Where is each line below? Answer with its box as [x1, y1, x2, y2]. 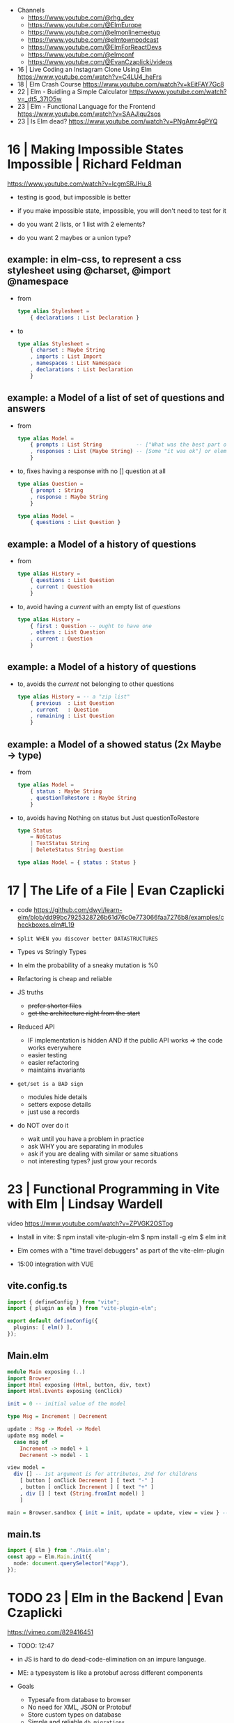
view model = [7, 1464, 45, 1471]
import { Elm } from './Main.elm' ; [7, 1547, 111, 1554]
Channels [17, 6, 45, 14]
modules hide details [27, 1092, 88, 1101]
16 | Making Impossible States [7, 142, 184, 158]
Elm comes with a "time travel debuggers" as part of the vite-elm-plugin [17, 1246, 225, 1255]
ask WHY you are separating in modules [27, 1142, 143, 1150]
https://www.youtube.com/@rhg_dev [27, 13, 134, 22]
